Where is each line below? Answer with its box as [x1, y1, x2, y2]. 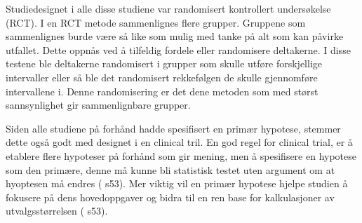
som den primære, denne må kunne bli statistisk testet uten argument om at [6, 162, 335, 177]
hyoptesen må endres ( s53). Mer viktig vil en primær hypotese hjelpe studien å [6, 176, 348, 191]
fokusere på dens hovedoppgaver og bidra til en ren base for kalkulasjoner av [6, 189, 335, 204]
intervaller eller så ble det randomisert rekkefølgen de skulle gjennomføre [6, 69, 318, 84]
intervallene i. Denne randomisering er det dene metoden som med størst [6, 83, 319, 98]
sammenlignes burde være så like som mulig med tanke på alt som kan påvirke [6, 29, 344, 43]
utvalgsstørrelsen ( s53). [6, 203, 108, 218]
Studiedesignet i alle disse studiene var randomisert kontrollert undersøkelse [6, 1, 331, 15]
